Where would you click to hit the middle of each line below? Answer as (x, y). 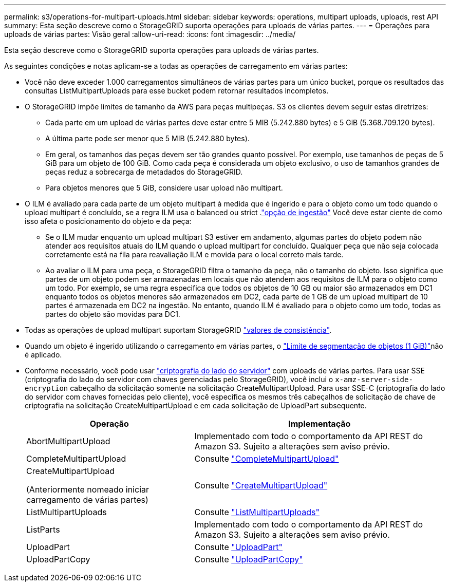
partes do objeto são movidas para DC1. (113, 314)
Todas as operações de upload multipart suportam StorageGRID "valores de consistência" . (178, 330)
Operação (109, 424)
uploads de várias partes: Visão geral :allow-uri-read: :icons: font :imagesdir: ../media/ (150, 34)
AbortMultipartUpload (68, 441)
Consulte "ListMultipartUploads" (257, 512)
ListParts (43, 530)
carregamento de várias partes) (87, 500)
